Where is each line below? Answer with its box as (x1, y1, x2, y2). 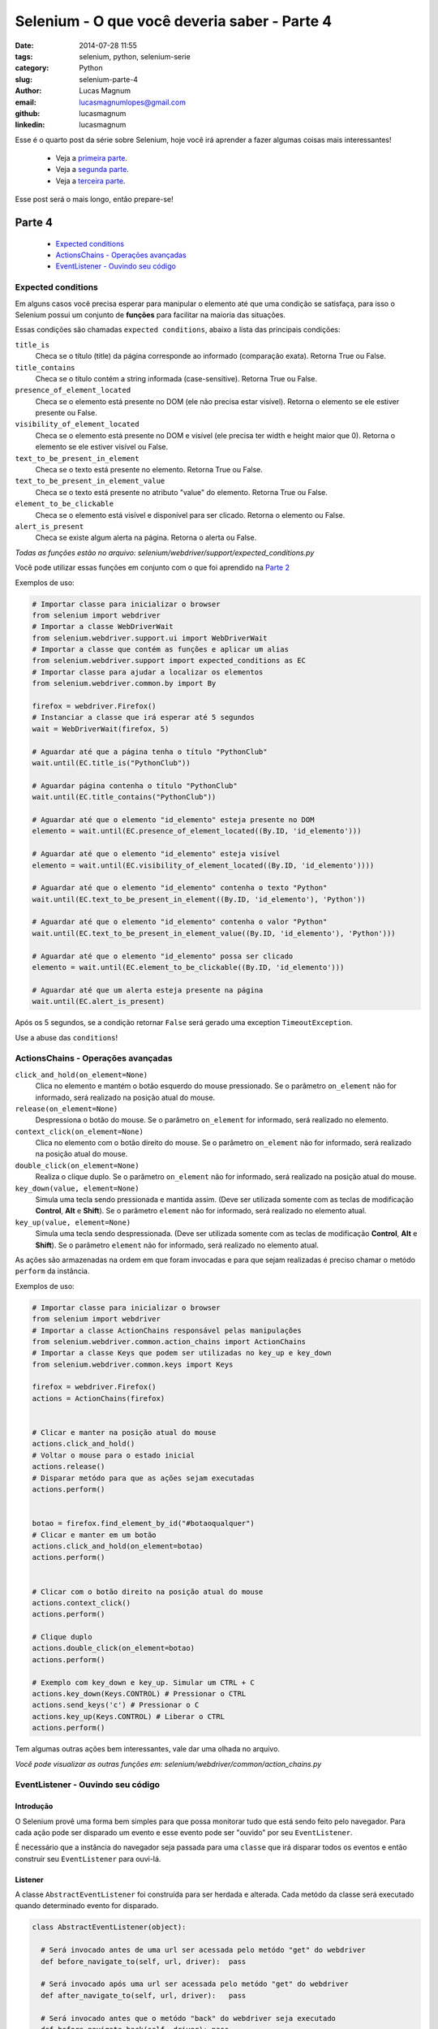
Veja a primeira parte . (55, 153, 128, 163)
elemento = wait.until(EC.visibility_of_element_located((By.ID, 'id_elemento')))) (32, 860, 375, 870)
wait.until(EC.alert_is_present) (32, 997, 165, 1006)
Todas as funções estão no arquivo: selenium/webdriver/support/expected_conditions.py (15, 548, 315, 558)
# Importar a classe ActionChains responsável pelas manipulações (32, 1325, 302, 1335)
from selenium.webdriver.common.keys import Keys (32, 1359, 234, 1369)
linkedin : (15, 120, 45, 130)
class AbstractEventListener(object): (32, 1923, 187, 1932)
